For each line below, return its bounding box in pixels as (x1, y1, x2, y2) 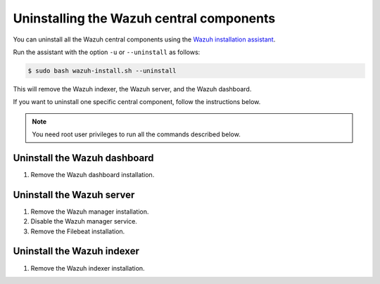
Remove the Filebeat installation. (30, 227, 125, 235)
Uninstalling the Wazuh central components (13, 11, 276, 26)
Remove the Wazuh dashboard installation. (30, 170, 155, 179)
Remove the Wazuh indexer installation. (30, 264, 145, 272)
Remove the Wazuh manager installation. (30, 207, 149, 216)
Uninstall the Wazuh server (13, 188, 135, 200)
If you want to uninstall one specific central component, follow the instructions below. (13, 98, 261, 106)
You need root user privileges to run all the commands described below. (32, 130, 241, 138)
